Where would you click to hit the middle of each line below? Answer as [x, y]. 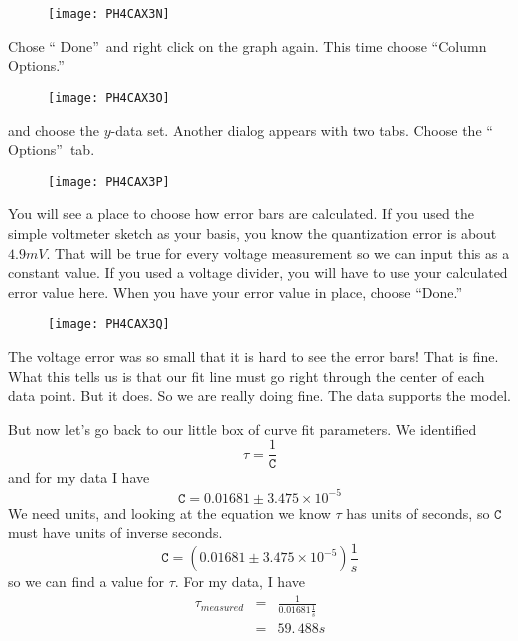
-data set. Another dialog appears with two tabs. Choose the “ [301, 129]
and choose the [54, 129]
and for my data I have [79, 477]
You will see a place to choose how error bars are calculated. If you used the [241, 213]
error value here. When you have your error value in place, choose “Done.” [235, 291]
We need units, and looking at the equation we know [169, 512]
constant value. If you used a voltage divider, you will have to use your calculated [258, 272]
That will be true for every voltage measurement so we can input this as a [282, 252]
